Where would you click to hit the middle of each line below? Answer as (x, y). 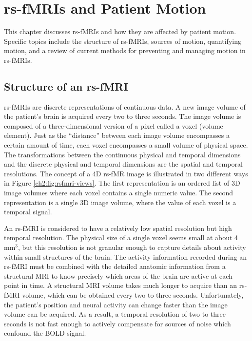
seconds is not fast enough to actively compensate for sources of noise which (117, 323)
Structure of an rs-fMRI (66, 86)
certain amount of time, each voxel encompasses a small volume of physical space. (126, 145)
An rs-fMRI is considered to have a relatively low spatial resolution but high (118, 228)
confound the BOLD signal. (45, 333)
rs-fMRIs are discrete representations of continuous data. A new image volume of (125, 106)
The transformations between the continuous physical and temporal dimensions (122, 154)
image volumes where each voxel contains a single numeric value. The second (119, 193)
